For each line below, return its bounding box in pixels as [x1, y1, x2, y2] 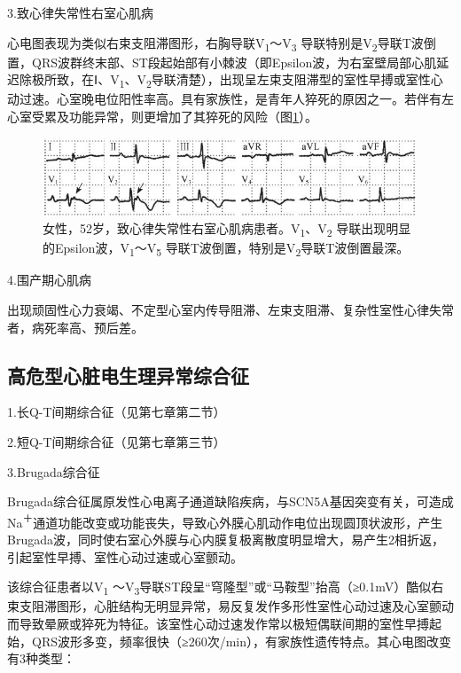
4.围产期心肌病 [7, 270, 91, 289]
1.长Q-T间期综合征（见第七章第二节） [7, 403, 226, 421]
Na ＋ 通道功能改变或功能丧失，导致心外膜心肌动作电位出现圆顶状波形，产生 [7, 510, 443, 531]
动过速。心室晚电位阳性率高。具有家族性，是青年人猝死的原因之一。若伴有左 [7, 90, 454, 108]
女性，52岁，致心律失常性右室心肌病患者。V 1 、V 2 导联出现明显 [43, 219, 411, 240]
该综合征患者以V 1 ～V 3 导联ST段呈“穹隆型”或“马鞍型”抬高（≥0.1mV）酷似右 [7, 577, 444, 599]
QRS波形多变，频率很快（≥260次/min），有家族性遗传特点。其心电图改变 [31, 631, 451, 650]
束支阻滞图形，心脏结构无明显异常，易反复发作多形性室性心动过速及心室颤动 [7, 597, 454, 615]
